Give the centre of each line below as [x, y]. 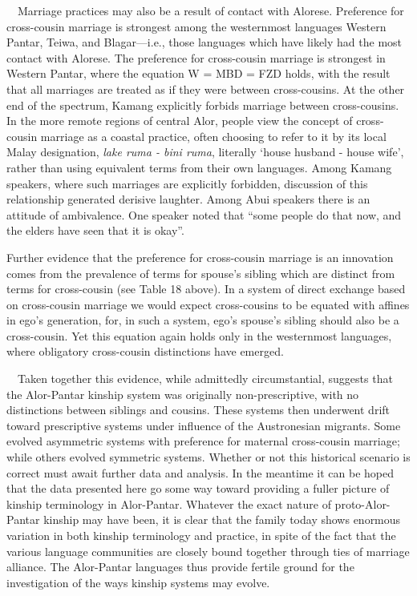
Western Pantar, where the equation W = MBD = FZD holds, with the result [198, 73]
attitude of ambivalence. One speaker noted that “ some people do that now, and [204, 214]
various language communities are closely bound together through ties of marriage [208, 551]
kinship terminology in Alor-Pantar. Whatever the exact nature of [169, 503]
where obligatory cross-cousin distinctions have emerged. [145, 351]
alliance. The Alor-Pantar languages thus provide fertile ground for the [180, 567]
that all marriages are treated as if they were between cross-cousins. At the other [206, 89]
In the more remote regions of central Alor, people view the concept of [180, 121]
